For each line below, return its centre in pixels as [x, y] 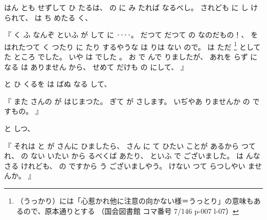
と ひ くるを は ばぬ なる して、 [58, 84]
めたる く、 [73, 17]
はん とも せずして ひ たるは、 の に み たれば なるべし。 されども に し [126, 7]
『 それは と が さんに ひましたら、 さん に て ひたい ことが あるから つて [130, 145]
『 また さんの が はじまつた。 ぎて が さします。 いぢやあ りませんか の [127, 101]
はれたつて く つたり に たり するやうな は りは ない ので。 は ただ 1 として [132, 46]
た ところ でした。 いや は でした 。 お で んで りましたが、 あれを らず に [131, 57]
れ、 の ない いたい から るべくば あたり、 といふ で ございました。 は [124, 156]
